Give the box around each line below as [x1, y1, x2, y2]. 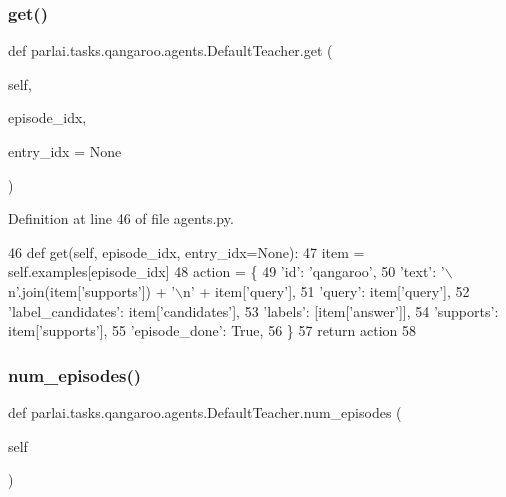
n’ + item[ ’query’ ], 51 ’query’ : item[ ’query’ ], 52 [183, 280, 470, 301]
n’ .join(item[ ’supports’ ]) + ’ [8, 280, 176, 301]
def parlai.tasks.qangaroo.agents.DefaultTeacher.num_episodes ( [8, 401, 402, 422]
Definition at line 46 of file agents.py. [8, 208, 234, 229]
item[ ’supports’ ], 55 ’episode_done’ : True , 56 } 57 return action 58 [8, 320, 417, 341]
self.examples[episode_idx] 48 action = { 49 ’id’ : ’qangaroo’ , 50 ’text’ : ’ [8, 261, 445, 282]
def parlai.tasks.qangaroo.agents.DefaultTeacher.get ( [8, 40, 333, 61]
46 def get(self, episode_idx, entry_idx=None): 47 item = [8, 241, 365, 262]
